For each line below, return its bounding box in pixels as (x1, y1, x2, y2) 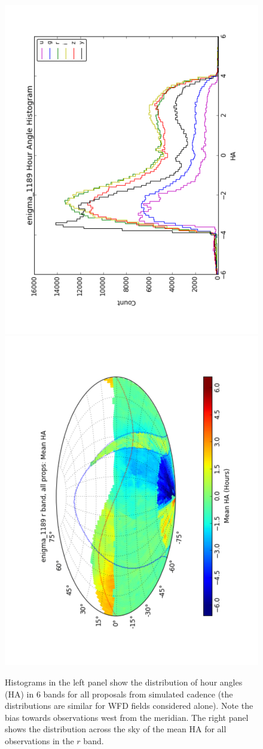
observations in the (5, 734, 74, 747)
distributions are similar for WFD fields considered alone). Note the (5, 699, 253, 712)
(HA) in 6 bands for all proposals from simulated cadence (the (5, 687, 233, 700)
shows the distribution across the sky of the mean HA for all (5, 723, 227, 735)
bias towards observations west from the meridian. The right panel (5, 711, 249, 723)
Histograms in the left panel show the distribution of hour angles (5, 675, 243, 688)
